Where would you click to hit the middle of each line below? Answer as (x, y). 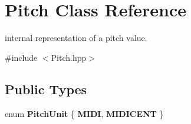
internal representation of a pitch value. (76, 38)
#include (21, 57)
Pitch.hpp (69, 57)
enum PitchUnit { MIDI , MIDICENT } (84, 113)
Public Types (46, 89)
